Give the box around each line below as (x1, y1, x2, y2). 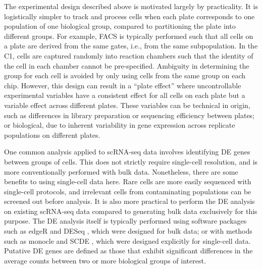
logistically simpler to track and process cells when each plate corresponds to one (4, 11, 255, 21)
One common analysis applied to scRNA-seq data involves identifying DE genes (4, 146, 250, 157)
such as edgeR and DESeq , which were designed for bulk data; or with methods (4, 226, 252, 236)
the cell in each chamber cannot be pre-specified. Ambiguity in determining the (4, 60, 249, 71)
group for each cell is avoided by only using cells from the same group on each (4, 70, 245, 81)
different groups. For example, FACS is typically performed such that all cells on (4, 30, 253, 41)
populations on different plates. (4, 129, 100, 140)
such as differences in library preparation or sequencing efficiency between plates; (4, 110, 255, 120)
